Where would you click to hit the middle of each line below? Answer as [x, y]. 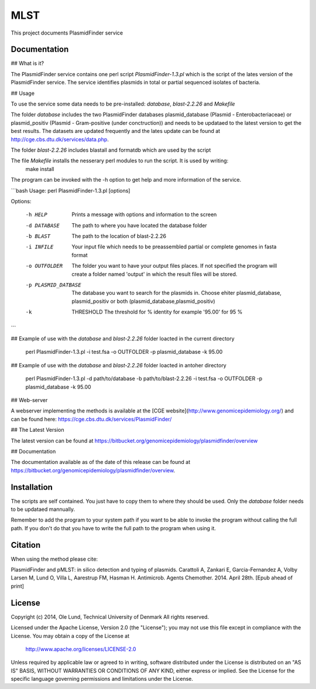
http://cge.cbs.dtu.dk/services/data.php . [60, 139]
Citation [26, 545]
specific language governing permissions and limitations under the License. [102, 679]
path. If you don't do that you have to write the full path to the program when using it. [114, 528]
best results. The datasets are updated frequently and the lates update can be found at [116, 131]
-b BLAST [38, 236]
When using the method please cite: [54, 559]
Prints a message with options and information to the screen [144, 214]
